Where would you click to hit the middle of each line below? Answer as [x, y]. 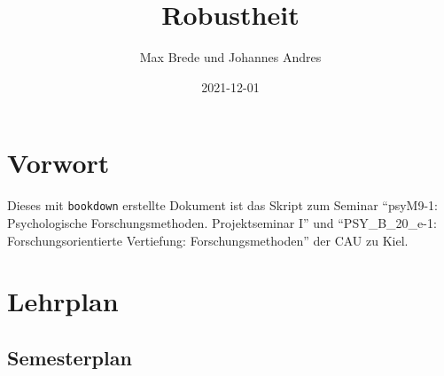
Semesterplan [70, 357]
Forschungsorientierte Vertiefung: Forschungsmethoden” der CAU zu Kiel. [208, 240]
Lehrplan [63, 301]
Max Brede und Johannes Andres [230, 57]
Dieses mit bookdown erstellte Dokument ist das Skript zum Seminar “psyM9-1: [223, 205]
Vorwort [58, 163]
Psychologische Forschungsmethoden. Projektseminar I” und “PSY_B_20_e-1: [222, 222]
